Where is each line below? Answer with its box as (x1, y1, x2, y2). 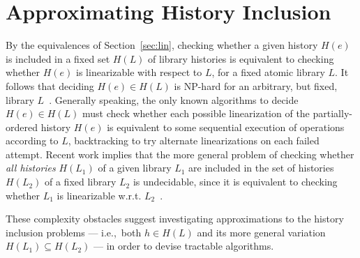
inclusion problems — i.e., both (6, 225, 142, 239)
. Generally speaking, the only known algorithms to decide (49, 92, 299, 107)
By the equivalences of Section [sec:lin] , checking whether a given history (6, 38, 318, 52)
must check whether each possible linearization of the (82, 106, 310, 121)
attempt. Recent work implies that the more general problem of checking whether (6, 146, 354, 161)
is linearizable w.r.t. (57, 188, 142, 202)
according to (6, 133, 59, 148)
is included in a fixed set (6, 51, 110, 66)
